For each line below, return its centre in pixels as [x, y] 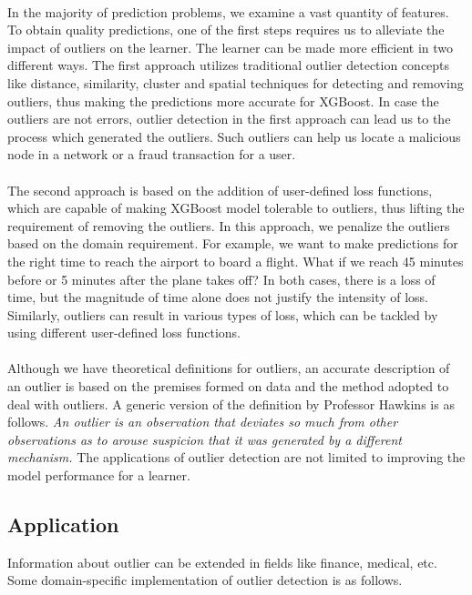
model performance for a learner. [99, 475]
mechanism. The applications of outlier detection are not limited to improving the [236, 457]
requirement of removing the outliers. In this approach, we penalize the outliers [229, 225]
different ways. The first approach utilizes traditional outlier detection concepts [229, 65]
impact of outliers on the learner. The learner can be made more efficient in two [231, 47]
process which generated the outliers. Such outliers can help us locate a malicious [234, 136]
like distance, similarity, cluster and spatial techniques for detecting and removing [236, 82]
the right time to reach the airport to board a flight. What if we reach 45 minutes [236, 261]
